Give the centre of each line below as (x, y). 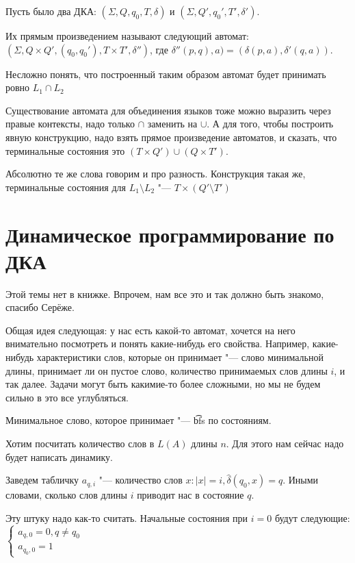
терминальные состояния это (65, 150)
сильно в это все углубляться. (67, 397)
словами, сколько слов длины (66, 495)
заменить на (172, 124)
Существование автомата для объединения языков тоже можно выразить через (168, 110)
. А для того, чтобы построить (270, 124)
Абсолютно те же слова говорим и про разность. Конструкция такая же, (156, 174)
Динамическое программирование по (170, 234)
